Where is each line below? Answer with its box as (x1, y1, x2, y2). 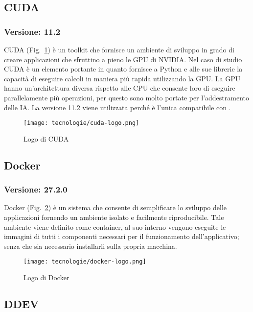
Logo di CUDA (23, 133, 69, 144)
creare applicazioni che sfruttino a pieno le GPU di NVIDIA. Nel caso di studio (4, 54, 242, 64)
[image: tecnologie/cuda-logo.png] (23, 120, 139, 127)
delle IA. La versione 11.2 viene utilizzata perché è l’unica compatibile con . (4, 102, 231, 112)
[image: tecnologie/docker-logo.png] (23, 258, 146, 265)
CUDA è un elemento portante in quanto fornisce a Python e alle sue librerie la (4, 64, 243, 74)
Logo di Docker (23, 272, 69, 283)
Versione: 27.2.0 (4, 183, 68, 195)
